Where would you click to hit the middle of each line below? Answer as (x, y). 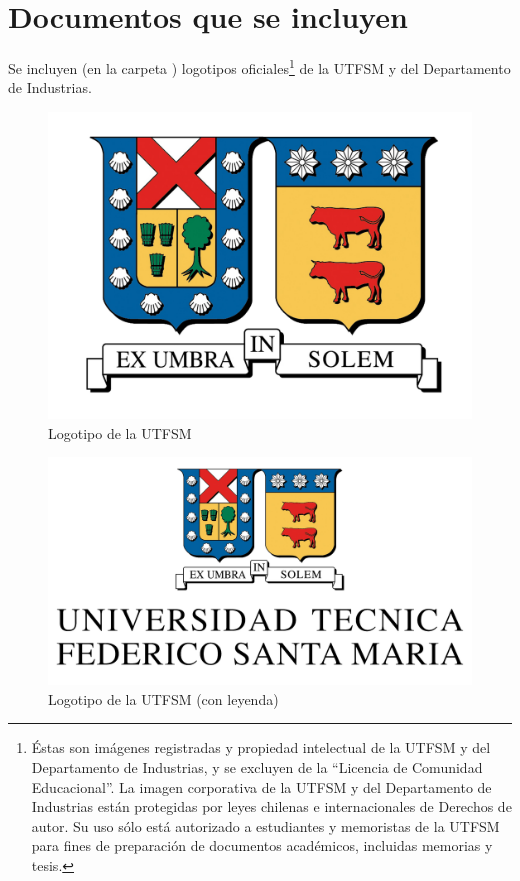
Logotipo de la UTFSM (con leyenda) (163, 698)
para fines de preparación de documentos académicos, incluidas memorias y (262, 845)
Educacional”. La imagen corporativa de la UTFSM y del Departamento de (261, 786)
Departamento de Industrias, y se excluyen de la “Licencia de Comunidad (257, 766)
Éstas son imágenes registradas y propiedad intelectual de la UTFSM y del (261, 747)
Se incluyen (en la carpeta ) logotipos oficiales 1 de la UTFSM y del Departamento (259, 66)
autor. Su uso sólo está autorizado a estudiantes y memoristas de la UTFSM (265, 825)
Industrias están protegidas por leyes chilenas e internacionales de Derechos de (271, 806)
